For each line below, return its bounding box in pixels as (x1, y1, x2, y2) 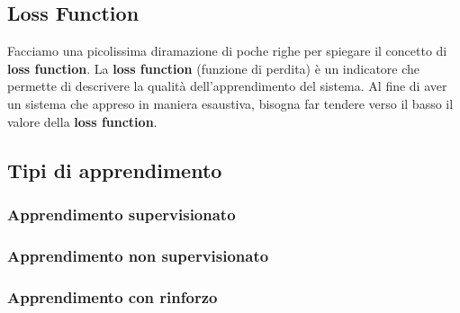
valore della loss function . (7, 112, 158, 130)
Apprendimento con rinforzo (7, 285, 218, 308)
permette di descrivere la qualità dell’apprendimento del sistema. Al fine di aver (7, 76, 447, 95)
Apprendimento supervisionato (7, 202, 236, 225)
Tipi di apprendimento (7, 156, 222, 183)
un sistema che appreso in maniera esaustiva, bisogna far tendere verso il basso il (7, 94, 454, 112)
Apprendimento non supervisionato (7, 244, 269, 266)
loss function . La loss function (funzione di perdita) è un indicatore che (7, 58, 420, 77)
